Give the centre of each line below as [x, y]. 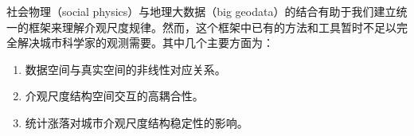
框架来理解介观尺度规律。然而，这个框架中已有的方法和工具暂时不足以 [212, 27]
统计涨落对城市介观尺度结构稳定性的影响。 [137, 122]
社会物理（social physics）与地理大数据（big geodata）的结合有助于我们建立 [201, 11]
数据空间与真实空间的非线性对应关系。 [125, 69]
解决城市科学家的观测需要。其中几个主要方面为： [145, 43]
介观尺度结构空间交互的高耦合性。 [114, 96]
